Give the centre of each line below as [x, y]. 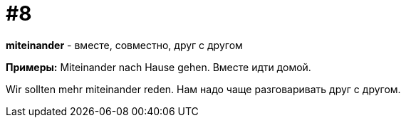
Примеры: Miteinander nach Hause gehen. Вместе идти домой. [158, 67]
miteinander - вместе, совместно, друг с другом [124, 45]
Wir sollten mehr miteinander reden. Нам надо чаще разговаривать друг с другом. [203, 89]
